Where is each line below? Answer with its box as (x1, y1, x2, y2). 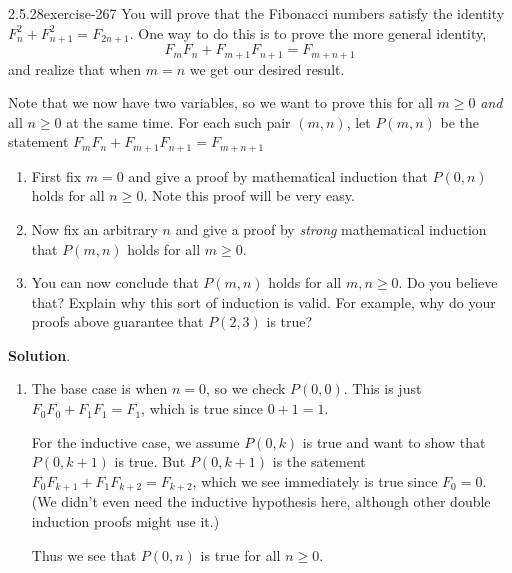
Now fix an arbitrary (31, 218, 158, 239)
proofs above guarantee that (31, 311, 204, 332)
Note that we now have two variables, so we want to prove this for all (8, 92, 433, 113)
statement (8, 131, 69, 152)
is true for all (200, 544, 281, 565)
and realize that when (8, 58, 142, 79)
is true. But (114, 451, 186, 472)
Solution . (8, 344, 71, 365)
